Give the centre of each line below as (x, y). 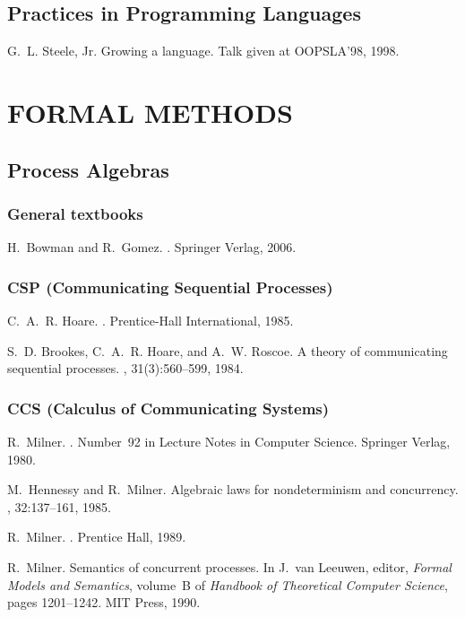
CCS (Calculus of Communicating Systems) (168, 408)
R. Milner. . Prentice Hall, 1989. (97, 537)
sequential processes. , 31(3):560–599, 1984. (125, 368)
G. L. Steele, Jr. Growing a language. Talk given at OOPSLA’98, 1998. (203, 51)
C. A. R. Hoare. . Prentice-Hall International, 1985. (151, 320)
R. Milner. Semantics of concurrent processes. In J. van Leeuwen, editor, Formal (229, 566)
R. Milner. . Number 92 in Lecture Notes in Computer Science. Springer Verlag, (229, 441)
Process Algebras (88, 169)
